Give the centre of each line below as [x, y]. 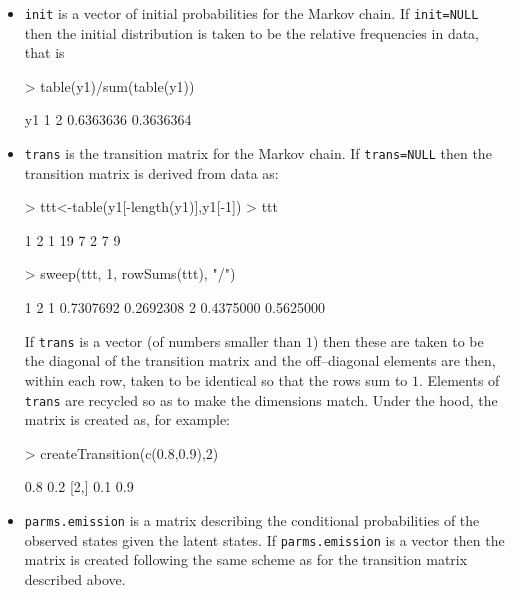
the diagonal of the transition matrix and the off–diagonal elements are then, [260, 360]
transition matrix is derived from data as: [151, 172]
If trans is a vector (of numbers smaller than [163, 340]
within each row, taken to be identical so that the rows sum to [216, 379]
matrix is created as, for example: [127, 419]
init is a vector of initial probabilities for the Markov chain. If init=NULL [251, 13]
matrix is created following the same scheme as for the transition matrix [246, 559]
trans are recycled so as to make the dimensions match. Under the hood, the [261, 399]
